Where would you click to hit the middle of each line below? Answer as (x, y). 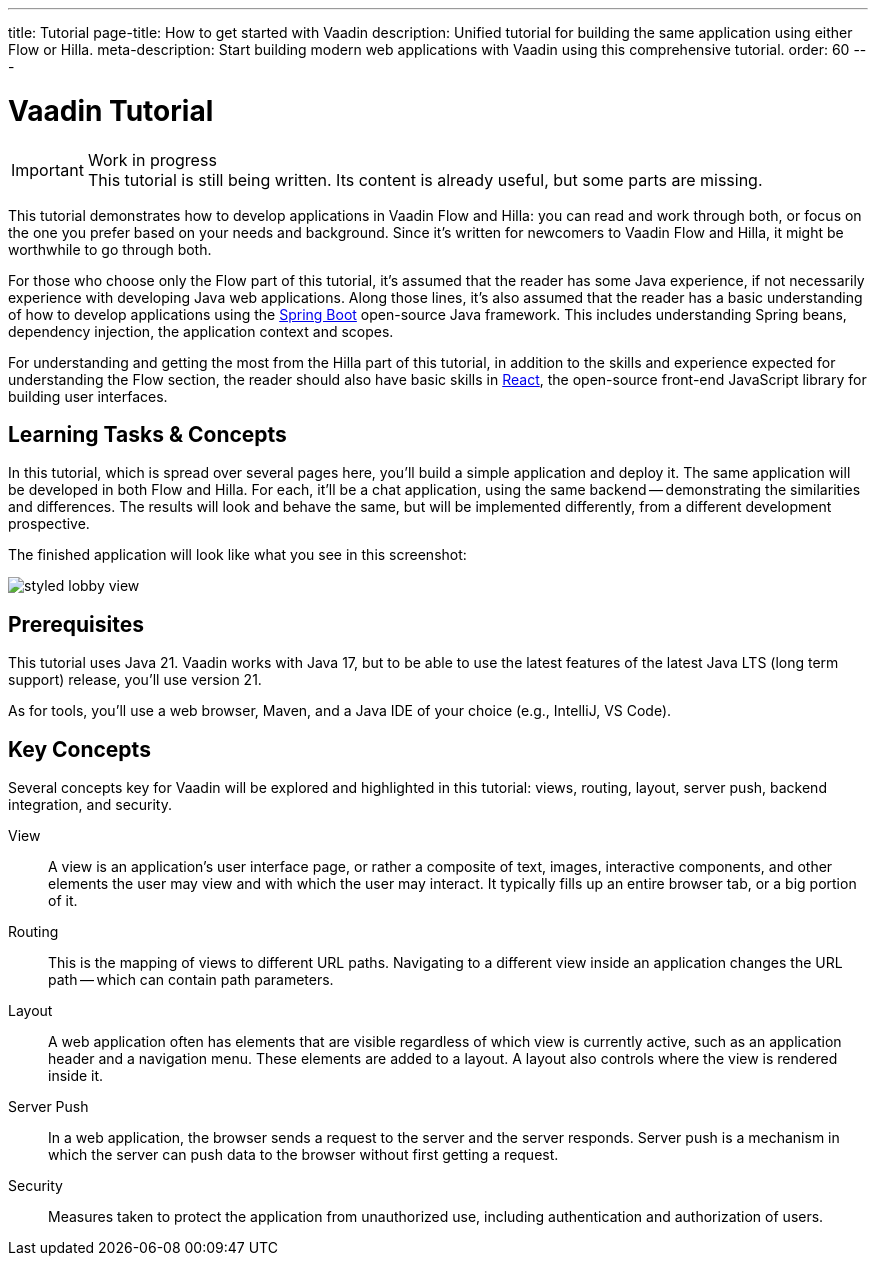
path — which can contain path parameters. (191, 980)
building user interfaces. (88, 396)
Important (47, 169)
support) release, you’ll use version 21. (135, 680)
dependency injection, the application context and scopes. (201, 331)
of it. (63, 901)
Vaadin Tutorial (111, 110)
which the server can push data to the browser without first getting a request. (303, 1155)
